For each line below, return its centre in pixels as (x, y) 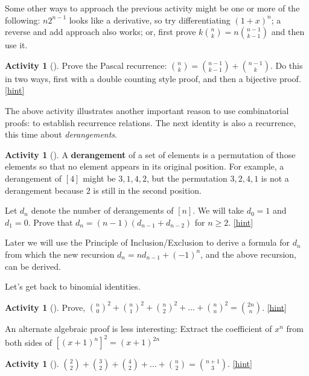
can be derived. (33, 266)
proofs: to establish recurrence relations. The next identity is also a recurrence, (151, 122)
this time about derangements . (61, 134)
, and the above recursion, (249, 254)
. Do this (286, 65)
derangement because (44, 190)
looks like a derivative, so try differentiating (150, 20)
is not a (275, 178)
